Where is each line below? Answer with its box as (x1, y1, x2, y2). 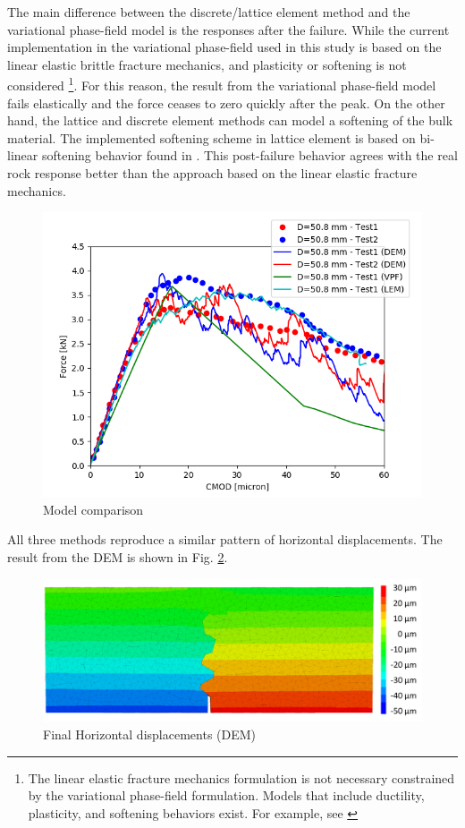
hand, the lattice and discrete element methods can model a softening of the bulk (7, 111, 453, 130)
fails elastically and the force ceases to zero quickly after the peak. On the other (7, 93, 445, 112)
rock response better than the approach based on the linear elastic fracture (7, 164, 418, 182)
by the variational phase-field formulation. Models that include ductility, (28, 786, 425, 805)
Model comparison (43, 499, 144, 518)
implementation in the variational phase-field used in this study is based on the (7, 38, 442, 56)
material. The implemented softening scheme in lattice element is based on (7, 128, 416, 147)
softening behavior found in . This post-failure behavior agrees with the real (41, 146, 458, 165)
